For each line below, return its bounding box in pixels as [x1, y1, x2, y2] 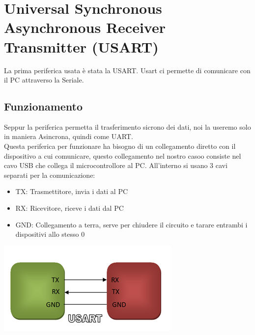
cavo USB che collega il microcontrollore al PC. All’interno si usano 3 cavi [4, 160, 227, 170]
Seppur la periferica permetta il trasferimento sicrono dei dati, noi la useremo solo [4, 121, 251, 132]
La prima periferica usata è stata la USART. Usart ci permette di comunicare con [4, 65, 251, 75]
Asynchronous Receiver [4, 17, 166, 37]
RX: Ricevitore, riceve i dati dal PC [15, 203, 124, 213]
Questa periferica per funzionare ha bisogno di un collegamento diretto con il [4, 141, 236, 151]
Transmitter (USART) [4, 36, 159, 56]
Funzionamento [4, 99, 83, 114]
